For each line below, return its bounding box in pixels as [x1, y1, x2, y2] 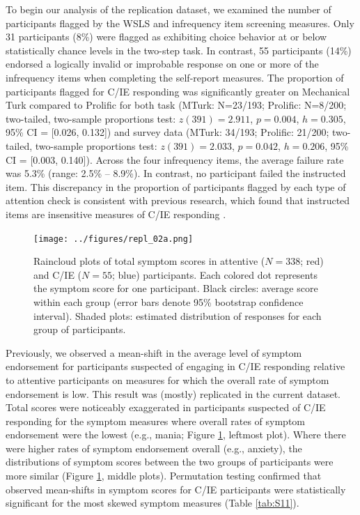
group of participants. [33, 322, 126, 337]
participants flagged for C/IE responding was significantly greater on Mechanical [6, 84, 350, 98]
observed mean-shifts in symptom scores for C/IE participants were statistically [6, 482, 346, 496]
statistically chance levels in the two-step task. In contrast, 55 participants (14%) [6, 43, 352, 57]
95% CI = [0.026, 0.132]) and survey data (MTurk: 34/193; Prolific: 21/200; [6, 125, 329, 139]
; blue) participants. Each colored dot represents [111, 267, 318, 282]
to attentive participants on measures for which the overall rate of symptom [6, 372, 329, 387]
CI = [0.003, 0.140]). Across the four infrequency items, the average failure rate [6, 152, 344, 167]
